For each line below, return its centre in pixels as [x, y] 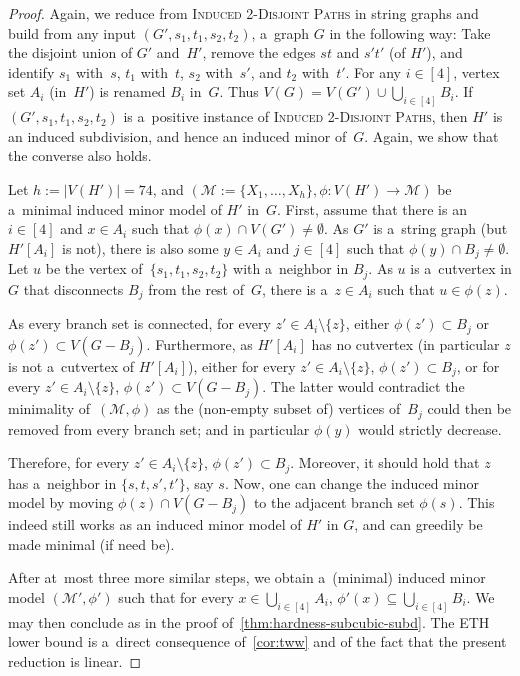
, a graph [280, 32]
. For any [373, 71]
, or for [478, 365]
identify [31, 71]
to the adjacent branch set [334, 502]
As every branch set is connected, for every [139, 323]
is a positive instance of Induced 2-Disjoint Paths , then [295, 116]
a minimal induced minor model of [115, 208]
